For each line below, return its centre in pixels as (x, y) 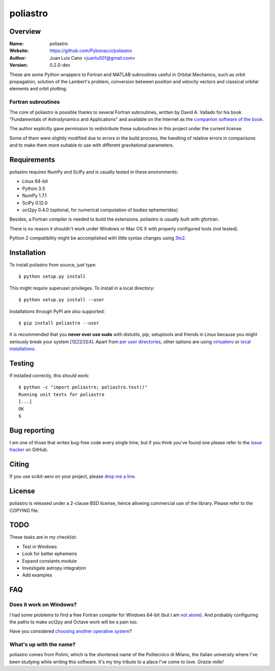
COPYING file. (24, 510)
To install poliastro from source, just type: (53, 265)
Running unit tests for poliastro (61, 394)
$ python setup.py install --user (61, 300)
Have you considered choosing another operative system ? (71, 631)
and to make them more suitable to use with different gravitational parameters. (92, 145)
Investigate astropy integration (54, 568)
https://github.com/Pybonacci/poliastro (91, 51)
